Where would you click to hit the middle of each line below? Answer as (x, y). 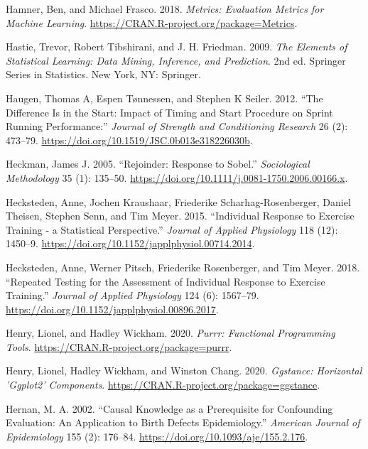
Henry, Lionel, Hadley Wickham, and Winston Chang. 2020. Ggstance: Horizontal (184, 370)
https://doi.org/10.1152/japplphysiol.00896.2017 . (112, 309)
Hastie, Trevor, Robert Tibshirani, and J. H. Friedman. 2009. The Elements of (177, 47)
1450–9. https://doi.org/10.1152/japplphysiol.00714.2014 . (130, 243)
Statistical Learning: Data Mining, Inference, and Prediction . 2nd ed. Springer (176, 60)
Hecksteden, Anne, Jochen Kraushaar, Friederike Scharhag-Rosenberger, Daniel (178, 201)
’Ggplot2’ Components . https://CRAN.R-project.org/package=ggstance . (163, 385)
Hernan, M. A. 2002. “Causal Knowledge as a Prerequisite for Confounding (169, 408)
